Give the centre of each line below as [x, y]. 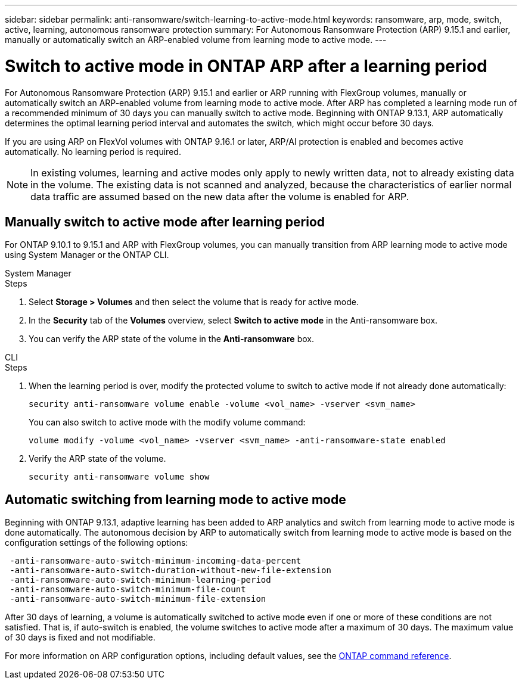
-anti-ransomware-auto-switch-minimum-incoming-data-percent [156, 561]
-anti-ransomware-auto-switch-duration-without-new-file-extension [170, 570]
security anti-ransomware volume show [119, 477]
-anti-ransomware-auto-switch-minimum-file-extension [138, 599]
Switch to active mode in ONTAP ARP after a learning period [246, 66]
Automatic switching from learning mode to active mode [175, 499]
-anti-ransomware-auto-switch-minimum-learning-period [140, 580]
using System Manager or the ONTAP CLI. [87, 255]
